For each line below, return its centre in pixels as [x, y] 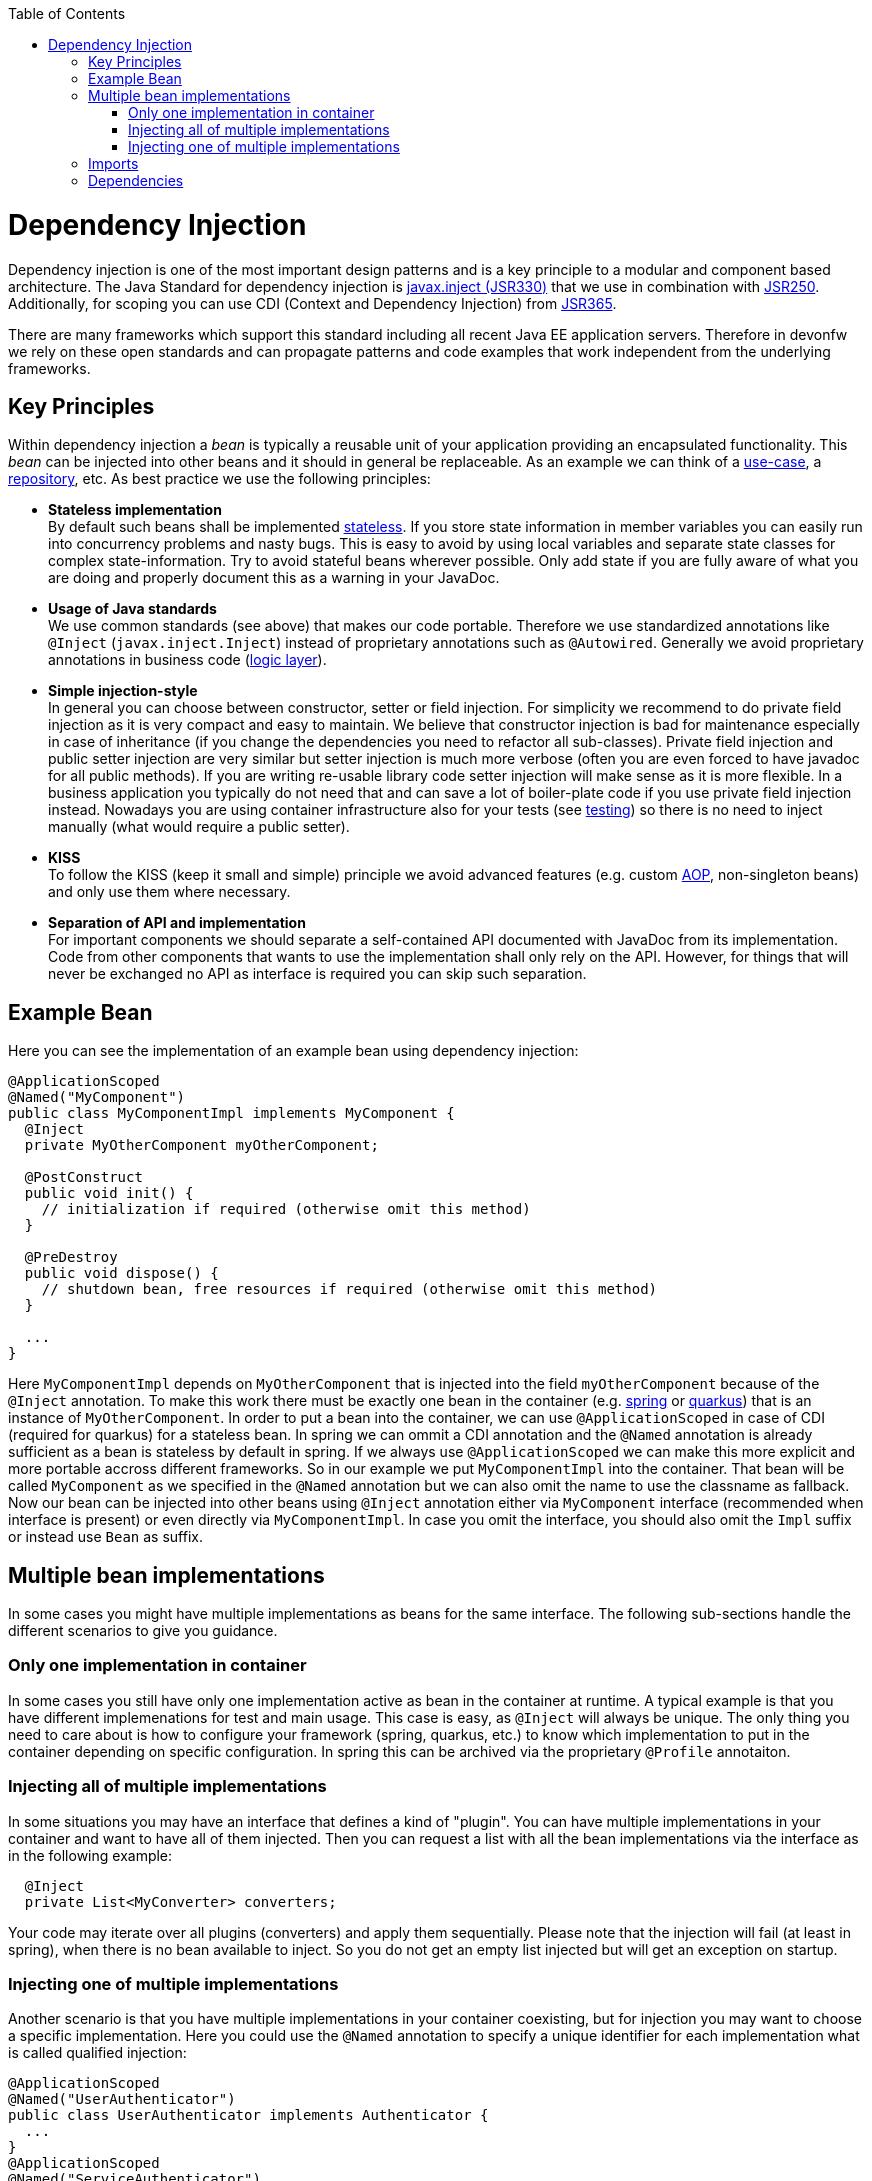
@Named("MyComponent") [97, 1097]
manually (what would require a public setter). [199, 827]
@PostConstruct [83, 1177]
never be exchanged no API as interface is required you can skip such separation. [317, 974]
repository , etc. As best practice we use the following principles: [219, 479]
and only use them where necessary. [169, 892]
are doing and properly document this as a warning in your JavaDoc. [274, 578]
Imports [113, 163]
